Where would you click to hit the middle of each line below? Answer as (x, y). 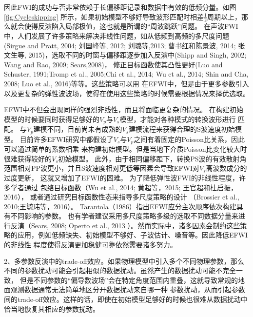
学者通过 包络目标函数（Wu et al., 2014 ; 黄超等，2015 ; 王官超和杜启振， (124, 187)
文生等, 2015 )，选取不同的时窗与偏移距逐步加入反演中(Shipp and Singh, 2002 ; (125, 55)
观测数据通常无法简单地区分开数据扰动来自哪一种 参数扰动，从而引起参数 (128, 289)
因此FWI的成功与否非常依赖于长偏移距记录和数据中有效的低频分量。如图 (120, 7)
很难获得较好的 (28, 158)
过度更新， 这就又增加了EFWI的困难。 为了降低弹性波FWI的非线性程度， (122, 177)
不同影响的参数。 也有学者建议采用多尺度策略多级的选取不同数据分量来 (124, 216)
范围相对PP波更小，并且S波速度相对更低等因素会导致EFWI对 (102, 168)
